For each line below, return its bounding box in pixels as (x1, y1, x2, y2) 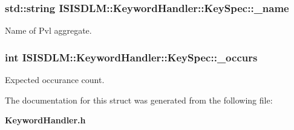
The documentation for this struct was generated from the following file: (5, 93, 273, 106)
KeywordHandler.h (5, 114, 86, 126)
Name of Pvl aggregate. (5, 24, 92, 37)
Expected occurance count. (5, 73, 105, 86)
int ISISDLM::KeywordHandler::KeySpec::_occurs (5, 49, 258, 64)
